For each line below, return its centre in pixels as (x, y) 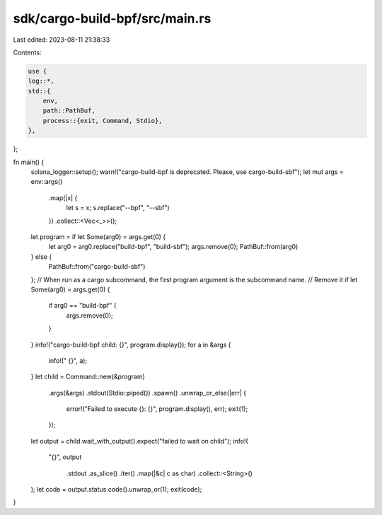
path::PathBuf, (69, 111)
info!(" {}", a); (68, 360)
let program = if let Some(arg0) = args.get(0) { (98, 236)
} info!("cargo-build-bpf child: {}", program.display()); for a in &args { (131, 345)
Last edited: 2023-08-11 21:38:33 (62, 40)
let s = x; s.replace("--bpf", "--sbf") (118, 208)
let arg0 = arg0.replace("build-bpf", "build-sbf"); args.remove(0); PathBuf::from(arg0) (173, 247)
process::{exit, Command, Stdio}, (103, 121)
